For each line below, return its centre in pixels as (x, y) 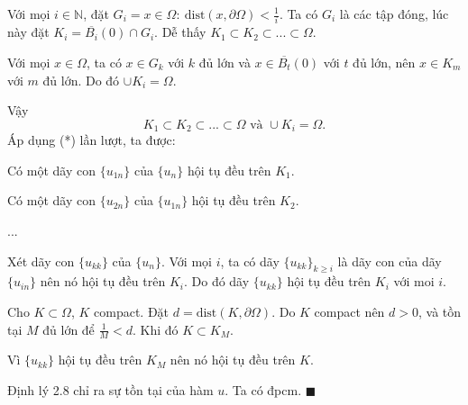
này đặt (28, 32)
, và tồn (440, 311)
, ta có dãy (250, 261)
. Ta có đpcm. (263, 389)
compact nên (349, 311)
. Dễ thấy (180, 32)
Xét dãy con (41, 261)
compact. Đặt (132, 311)
